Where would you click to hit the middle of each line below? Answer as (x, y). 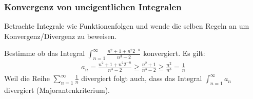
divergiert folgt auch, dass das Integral (142, 78)
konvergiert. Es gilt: (174, 53)
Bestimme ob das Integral (45, 53)
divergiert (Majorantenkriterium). (57, 90)
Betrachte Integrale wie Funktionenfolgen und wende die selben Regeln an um (127, 26)
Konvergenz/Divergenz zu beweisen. (61, 36)
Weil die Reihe (27, 78)
